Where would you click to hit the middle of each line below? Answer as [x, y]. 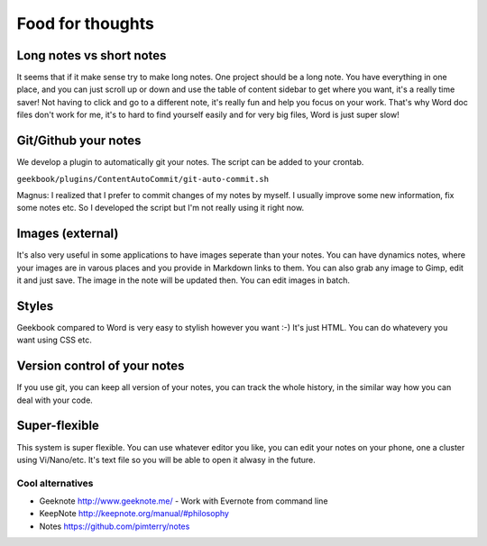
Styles [35, 306]
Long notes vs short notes [92, 55]
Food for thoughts [86, 23]
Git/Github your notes [79, 141]
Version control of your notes [101, 366]
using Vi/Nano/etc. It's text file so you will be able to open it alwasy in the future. [166, 460]
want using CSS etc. [54, 340]
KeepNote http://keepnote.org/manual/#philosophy [134, 514]
